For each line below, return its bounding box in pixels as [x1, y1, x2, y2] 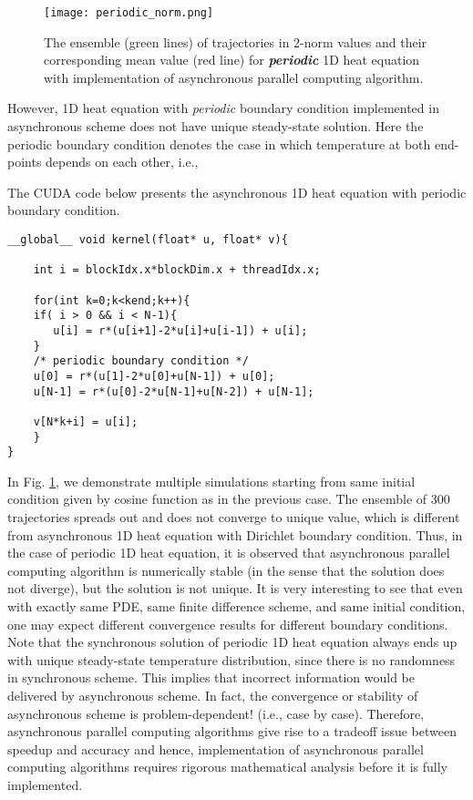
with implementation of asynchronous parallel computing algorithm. [44, 67, 424, 87]
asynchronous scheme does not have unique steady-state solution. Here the [7, 117, 424, 136]
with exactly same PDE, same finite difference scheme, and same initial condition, [7, 597, 466, 615]
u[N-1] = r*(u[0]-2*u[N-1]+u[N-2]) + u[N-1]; [33, 385, 314, 398]
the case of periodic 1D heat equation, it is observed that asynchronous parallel [7, 543, 450, 562]
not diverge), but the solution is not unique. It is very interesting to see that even [7, 579, 463, 598]
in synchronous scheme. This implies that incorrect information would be [7, 668, 415, 687]
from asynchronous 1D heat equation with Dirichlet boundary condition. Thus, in [7, 525, 463, 544]
